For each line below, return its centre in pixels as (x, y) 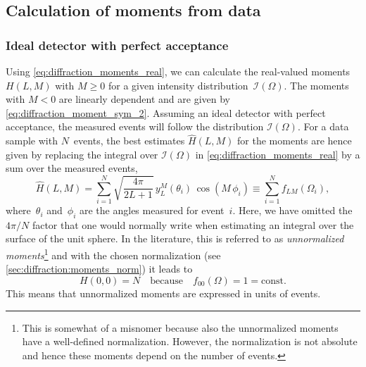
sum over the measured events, (72, 168)
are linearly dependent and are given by (145, 99)
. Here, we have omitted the (292, 210)
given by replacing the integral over (82, 154)
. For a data (323, 126)
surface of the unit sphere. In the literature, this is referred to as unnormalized (175, 238)
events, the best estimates (129, 141)
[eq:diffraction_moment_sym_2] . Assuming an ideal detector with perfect (166, 112)
